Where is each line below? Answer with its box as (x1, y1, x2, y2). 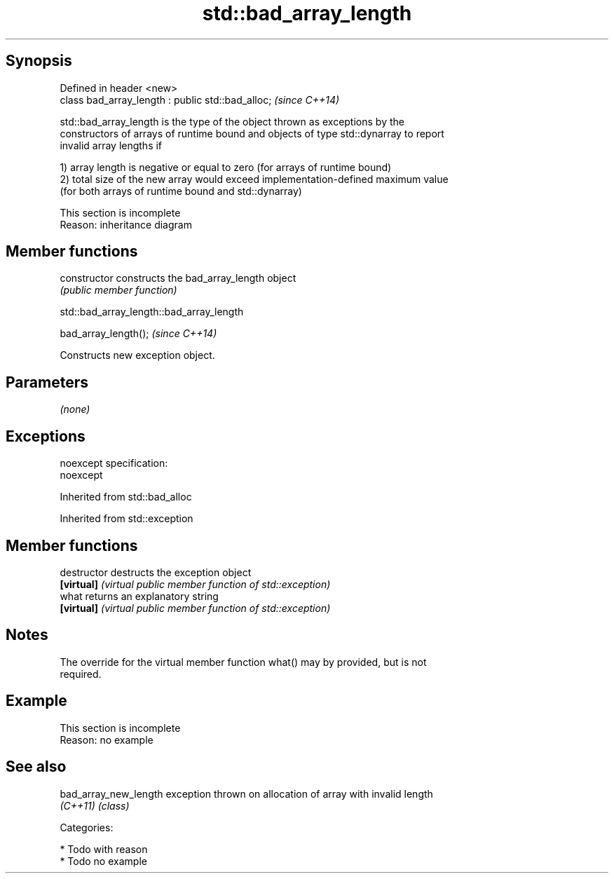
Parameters (6, 373, 88, 391)
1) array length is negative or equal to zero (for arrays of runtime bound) (60, 161, 392, 173)
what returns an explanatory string (60, 590, 219, 602)
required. (60, 667, 102, 680)
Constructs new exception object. (60, 349, 215, 362)
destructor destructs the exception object (60, 566, 252, 578)
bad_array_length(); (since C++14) (60, 327, 217, 340)
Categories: (60, 821, 114, 833)
